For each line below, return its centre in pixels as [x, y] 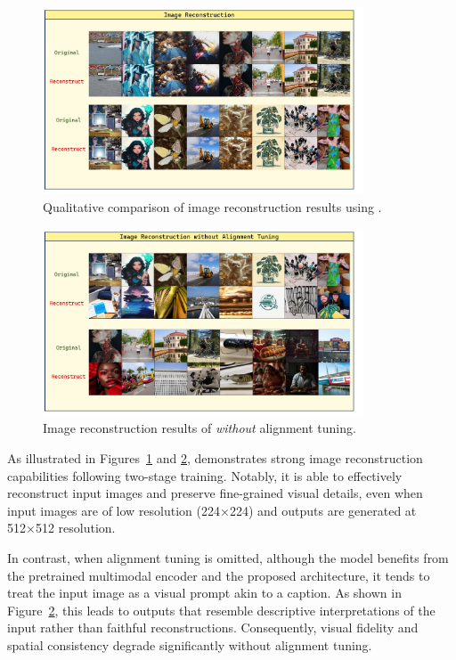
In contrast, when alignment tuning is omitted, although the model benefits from [228, 557]
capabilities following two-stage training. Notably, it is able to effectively [205, 475]
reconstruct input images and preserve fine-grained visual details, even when [215, 493]
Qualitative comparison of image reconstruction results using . [212, 206]
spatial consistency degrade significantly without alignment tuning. [190, 644]
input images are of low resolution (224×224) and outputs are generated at [212, 510]
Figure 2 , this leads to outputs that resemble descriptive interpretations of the [221, 610]
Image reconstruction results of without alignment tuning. [199, 428]
